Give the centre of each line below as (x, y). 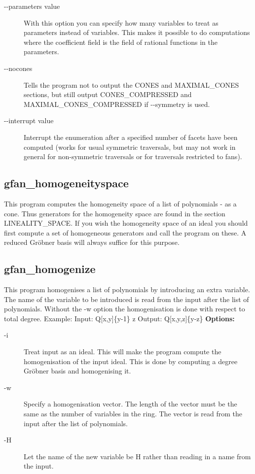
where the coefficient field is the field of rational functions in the (121, 42)
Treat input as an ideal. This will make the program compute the (123, 352)
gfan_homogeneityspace (66, 183)
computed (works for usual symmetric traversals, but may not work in (130, 147)
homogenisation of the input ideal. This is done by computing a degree (131, 361)
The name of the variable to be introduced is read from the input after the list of (127, 299)
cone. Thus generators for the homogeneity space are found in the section (115, 213)
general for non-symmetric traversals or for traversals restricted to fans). (133, 156)
